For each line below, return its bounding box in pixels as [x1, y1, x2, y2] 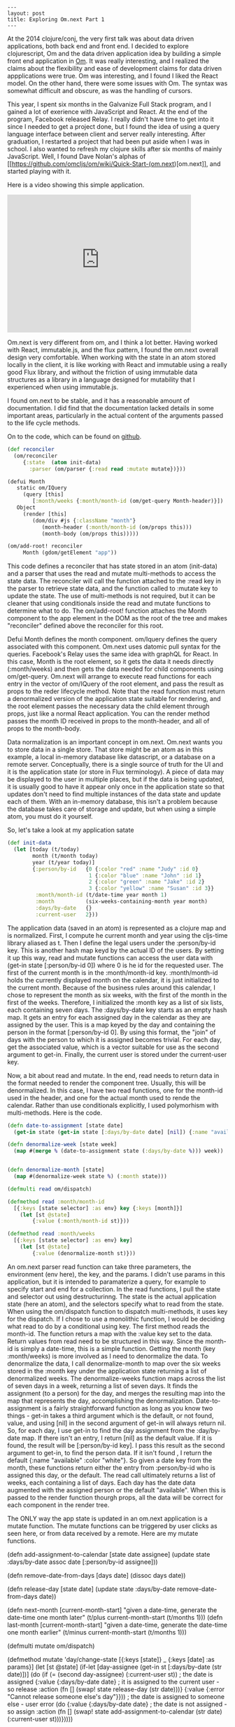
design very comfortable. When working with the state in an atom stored [7, 353, 216, 361]
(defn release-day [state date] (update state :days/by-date [7, 1584, 176, 1593]
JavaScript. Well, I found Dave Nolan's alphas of [7, 152, 146, 160]
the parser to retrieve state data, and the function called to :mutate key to [7, 584, 218, 592]
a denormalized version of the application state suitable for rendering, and [7, 695, 222, 703]
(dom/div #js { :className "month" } [32, 517, 136, 524]
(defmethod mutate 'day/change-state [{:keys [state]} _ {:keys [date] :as [7, 1655, 215, 1663]
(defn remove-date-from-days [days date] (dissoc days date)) [7, 1571, 186, 1579]
